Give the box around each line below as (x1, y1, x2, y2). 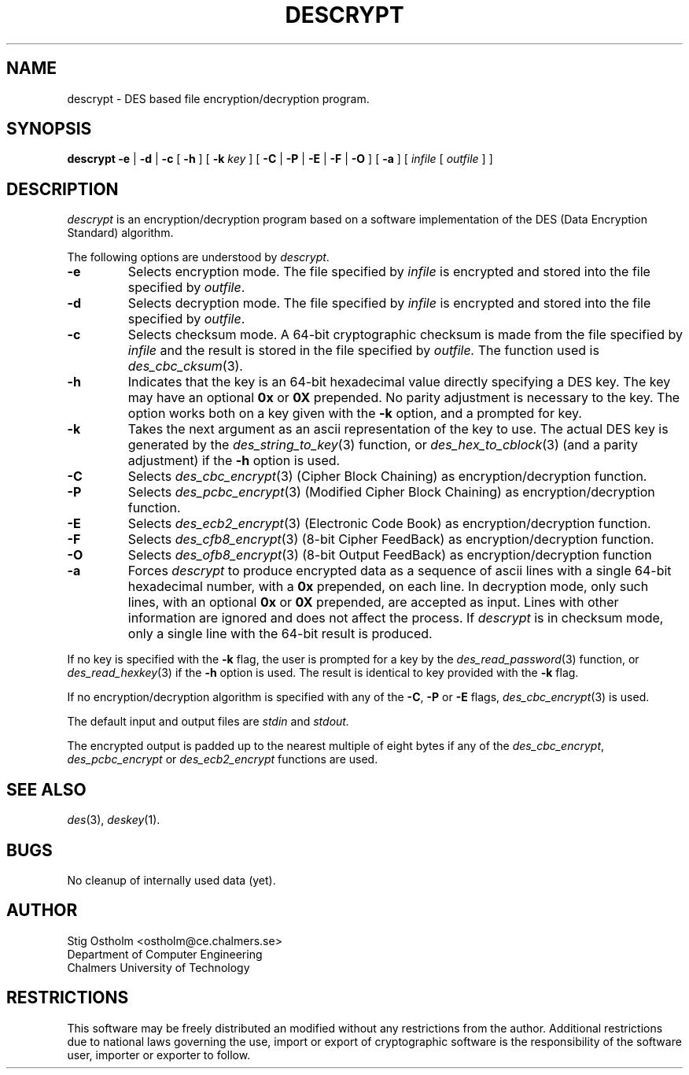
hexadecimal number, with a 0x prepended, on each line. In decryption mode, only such (127, 578, 649, 595)
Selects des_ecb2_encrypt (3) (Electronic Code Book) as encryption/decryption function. (127, 515, 651, 532)
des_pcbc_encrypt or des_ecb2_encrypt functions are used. (67, 752, 378, 767)
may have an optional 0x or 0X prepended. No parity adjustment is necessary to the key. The (127, 390, 680, 406)
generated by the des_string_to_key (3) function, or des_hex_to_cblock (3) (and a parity (127, 437, 638, 453)
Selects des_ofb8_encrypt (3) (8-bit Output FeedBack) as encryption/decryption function (127, 547, 652, 563)
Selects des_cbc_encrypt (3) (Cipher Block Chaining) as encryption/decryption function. (127, 468, 647, 485)
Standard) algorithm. (67, 226, 174, 240)
